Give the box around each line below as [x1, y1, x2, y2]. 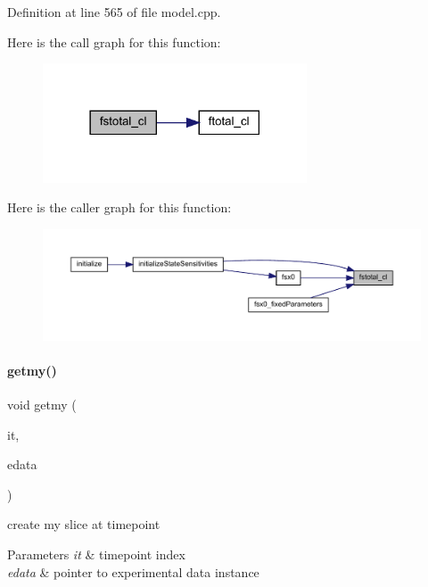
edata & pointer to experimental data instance [7, 562, 259, 581]
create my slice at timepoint [7, 515, 160, 533]
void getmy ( [7, 394, 77, 413]
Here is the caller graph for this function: [7, 198, 232, 217]
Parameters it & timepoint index [7, 544, 185, 563]
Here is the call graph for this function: [7, 32, 221, 51]
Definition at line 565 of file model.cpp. [7, 3, 221, 21]
